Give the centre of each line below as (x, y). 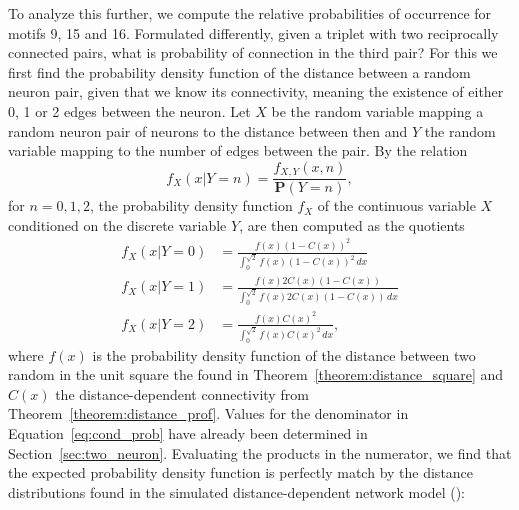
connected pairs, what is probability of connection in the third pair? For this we (253, 52)
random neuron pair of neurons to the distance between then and (208, 130)
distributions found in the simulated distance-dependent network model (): (236, 491)
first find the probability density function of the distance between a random (239, 71)
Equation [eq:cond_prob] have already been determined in (188, 433)
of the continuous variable (396, 205)
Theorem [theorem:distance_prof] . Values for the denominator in (208, 413)
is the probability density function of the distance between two (284, 354)
